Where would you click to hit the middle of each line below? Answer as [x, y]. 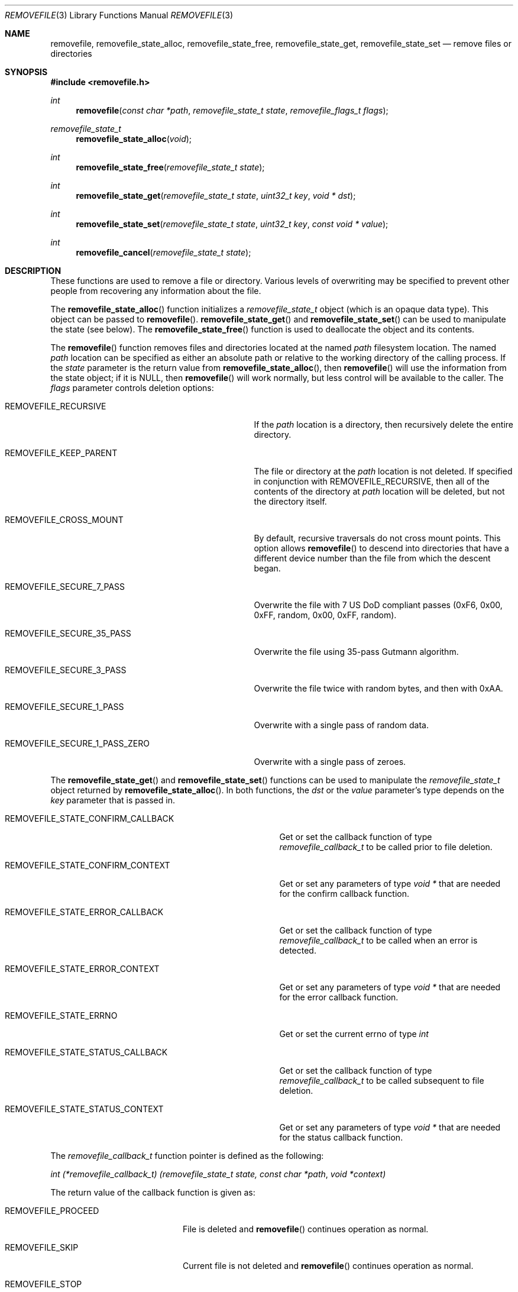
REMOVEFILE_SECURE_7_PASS [65, 587]
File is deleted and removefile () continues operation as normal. [306, 1229]
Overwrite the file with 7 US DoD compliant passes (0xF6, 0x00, [378, 605]
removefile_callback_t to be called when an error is [378, 940]
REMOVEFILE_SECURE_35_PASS [68, 633]
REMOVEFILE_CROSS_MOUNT [64, 520]
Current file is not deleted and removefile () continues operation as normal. [328, 1266]
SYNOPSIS [26, 72]
